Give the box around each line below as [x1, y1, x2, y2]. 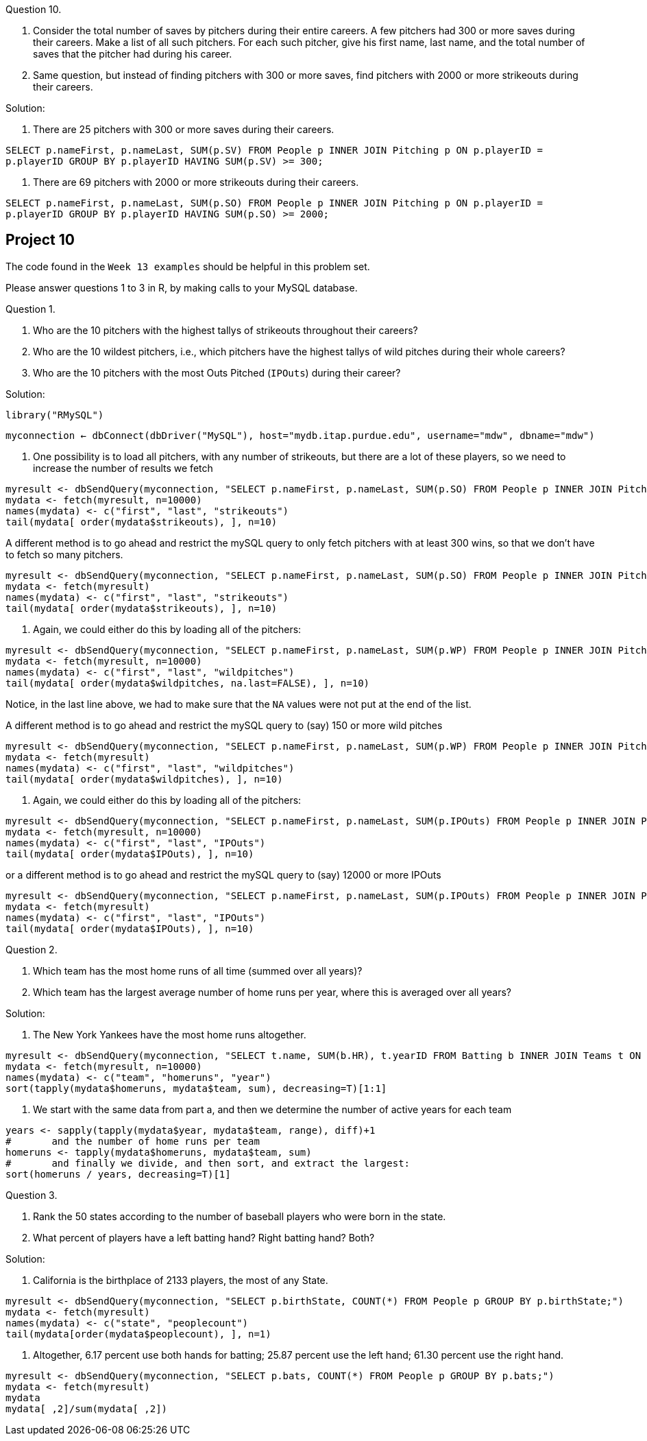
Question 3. [5, 1189, 58, 1201]
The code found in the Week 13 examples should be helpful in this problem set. [5, 260, 370, 272]
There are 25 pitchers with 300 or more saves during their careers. [33, 123, 334, 135]
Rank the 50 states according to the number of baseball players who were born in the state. [33, 1210, 446, 1222]
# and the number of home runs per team [5, 1135, 260, 1147]
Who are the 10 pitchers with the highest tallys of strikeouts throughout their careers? [33, 324, 418, 336]
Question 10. [5, 3, 62, 15]
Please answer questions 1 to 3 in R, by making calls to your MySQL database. [5, 281, 358, 294]
